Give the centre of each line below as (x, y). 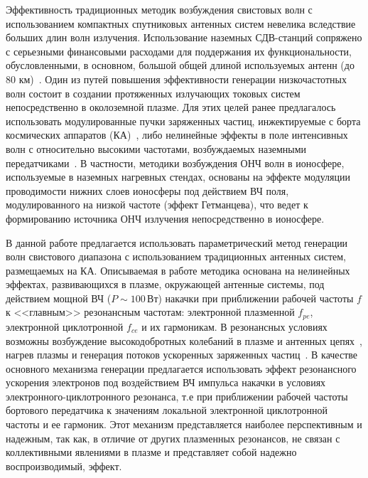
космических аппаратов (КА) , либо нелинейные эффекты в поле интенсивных (177, 135)
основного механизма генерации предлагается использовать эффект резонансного (181, 368)
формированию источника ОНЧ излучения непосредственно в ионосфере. (165, 218)
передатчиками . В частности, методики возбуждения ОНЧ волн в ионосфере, (175, 163)
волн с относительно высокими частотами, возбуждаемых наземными (156, 148)
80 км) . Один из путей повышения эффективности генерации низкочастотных (176, 79)
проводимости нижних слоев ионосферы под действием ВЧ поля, (147, 190)
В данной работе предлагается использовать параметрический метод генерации (177, 242)
